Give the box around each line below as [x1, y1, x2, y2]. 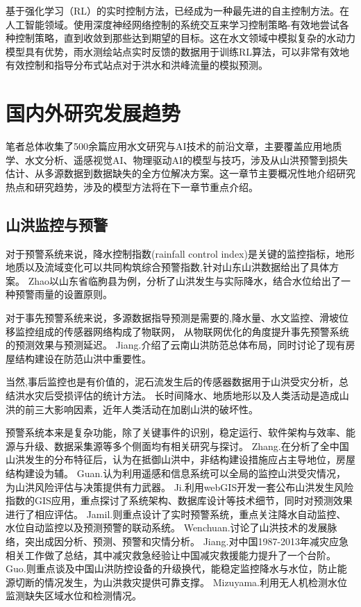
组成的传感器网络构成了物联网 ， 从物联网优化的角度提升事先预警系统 [34, 324, 349, 338]
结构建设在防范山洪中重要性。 [15, 351, 151, 365]
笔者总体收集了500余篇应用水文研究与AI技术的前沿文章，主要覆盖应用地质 [6, 139, 342, 153]
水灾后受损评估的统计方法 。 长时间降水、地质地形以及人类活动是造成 [24, 388, 339, 403]
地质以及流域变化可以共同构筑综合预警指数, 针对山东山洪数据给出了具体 [6, 260, 329, 274]
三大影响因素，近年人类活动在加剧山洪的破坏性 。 [34, 401, 258, 416]
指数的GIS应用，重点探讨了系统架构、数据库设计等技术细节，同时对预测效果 [6, 493, 353, 508]
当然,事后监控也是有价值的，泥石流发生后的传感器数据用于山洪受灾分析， [6, 374, 339, 389]
